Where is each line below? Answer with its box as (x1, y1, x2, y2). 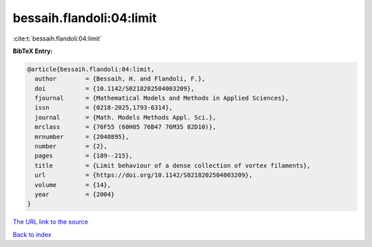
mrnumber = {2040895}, (34, 133, 130, 140)
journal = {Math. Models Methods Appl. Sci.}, (34, 114, 216, 121)
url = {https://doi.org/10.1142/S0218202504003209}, (34, 171, 253, 179)
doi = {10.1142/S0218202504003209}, (34, 85, 195, 92)
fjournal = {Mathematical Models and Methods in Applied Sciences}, (34, 94, 289, 103)
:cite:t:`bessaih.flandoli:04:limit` (12, 34, 103, 43)
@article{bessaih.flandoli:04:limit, (27, 65, 155, 73)
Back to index (12, 230, 52, 239)
